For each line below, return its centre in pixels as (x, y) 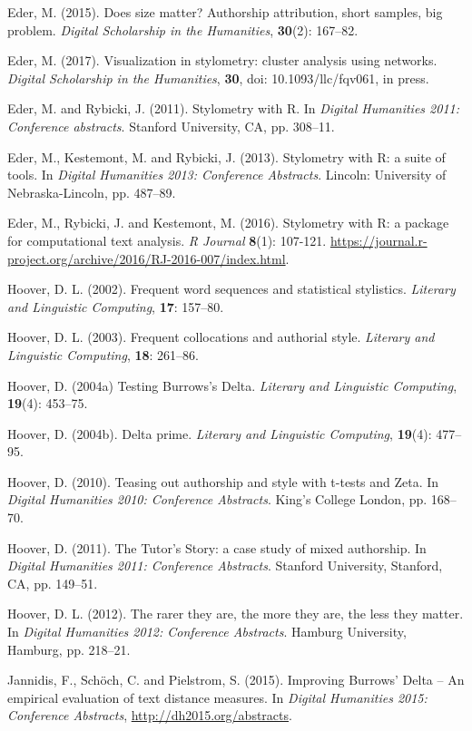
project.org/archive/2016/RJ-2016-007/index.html (147, 258)
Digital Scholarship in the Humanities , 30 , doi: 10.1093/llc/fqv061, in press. (218, 78)
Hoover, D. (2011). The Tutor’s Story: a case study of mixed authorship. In (217, 547)
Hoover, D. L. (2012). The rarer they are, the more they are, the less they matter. (236, 614)
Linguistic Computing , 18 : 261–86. (103, 354)
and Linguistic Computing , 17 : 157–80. (116, 306)
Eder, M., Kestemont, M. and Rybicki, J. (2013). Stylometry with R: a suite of (226, 156)
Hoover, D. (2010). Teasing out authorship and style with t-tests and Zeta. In (223, 481)
